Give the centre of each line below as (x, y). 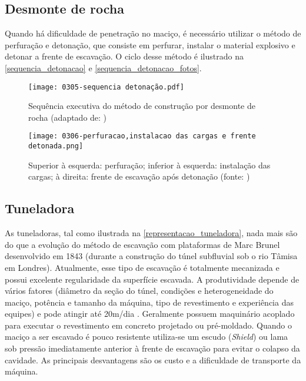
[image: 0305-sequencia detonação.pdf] (106, 87)
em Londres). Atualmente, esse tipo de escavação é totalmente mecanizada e (142, 267)
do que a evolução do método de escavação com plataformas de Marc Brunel (142, 244)
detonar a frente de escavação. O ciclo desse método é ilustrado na (124, 56)
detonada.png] (56, 146)
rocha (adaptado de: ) (68, 117)
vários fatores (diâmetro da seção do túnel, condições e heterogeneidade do (139, 291)
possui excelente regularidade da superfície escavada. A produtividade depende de (152, 279)
